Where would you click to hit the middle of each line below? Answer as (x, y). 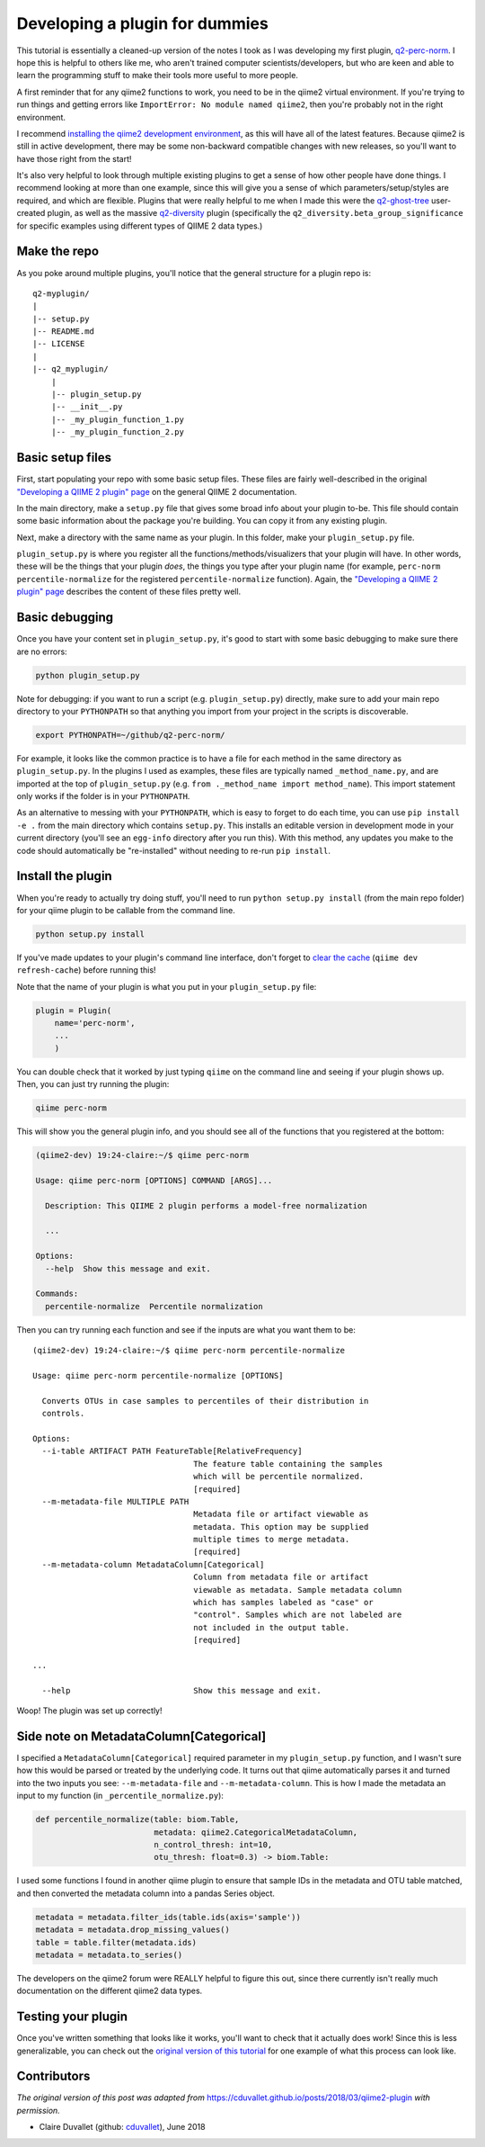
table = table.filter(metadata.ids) (116, 1942)
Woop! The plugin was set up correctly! (89, 1711)
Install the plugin (64, 876)
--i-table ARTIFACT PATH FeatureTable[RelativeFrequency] (172, 1451)
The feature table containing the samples (288, 1464)
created (31, 213)
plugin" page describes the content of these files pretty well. (129, 592)
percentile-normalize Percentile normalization (154, 1306)
